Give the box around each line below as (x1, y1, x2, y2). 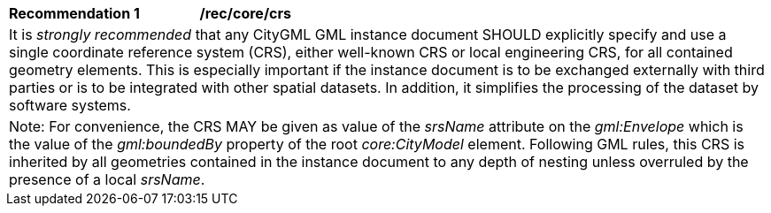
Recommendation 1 (9, 4, 140, 22)
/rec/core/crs (199, 4, 291, 22)
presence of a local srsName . (9, 171, 205, 188)
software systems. (9, 96, 131, 114)
